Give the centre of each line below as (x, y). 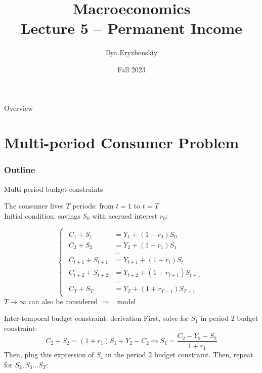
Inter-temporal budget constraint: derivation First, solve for (97, 318)
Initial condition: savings (42, 215)
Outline (20, 170)
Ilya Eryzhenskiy (132, 52)
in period (214, 318)
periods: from (93, 206)
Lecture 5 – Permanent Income (132, 28)
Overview (19, 108)
